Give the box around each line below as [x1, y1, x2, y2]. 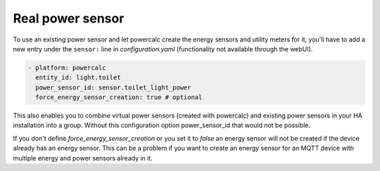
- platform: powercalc [27, 63, 106, 72]
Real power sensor [13, 11, 125, 26]
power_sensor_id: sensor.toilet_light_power [35, 83, 191, 91]
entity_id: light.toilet [35, 74, 121, 82]
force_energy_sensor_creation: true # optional [35, 94, 203, 101]
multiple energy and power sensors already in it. [13, 153, 153, 162]
